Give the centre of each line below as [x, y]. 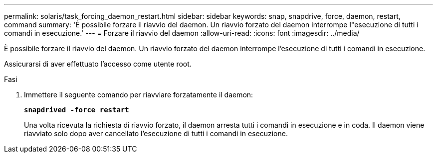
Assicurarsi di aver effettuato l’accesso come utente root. [98, 64]
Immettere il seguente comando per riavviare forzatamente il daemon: [139, 95]
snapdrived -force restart [77, 110]
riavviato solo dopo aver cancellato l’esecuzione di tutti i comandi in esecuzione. [156, 133]
